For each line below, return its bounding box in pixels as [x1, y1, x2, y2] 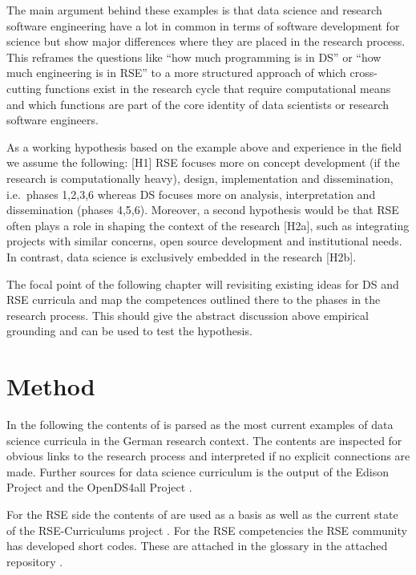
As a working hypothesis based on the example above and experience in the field [6, 138, 402, 155]
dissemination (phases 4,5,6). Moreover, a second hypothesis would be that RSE [6, 201, 399, 218]
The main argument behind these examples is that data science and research [6, 2, 382, 18]
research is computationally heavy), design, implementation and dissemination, [6, 169, 394, 186]
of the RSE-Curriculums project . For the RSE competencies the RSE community [6, 521, 407, 538]
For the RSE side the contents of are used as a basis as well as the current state [6, 505, 398, 522]
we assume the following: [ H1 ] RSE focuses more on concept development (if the [6, 154, 400, 171]
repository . [6, 553, 63, 569]
